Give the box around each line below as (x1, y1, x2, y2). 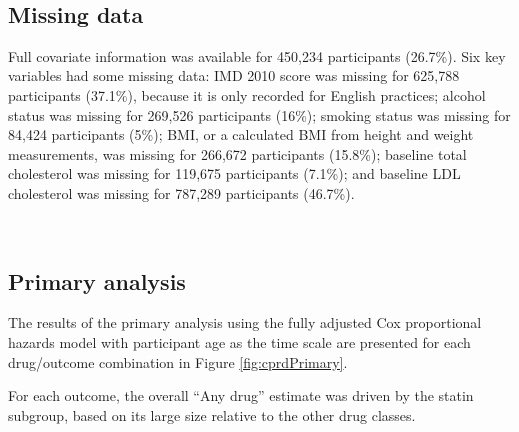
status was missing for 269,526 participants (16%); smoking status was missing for (8, 104, 511, 125)
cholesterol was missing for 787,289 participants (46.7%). (8, 182, 355, 203)
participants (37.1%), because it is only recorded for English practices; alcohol (8, 84, 486, 105)
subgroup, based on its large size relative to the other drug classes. (8, 404, 416, 425)
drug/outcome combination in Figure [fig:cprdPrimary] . (8, 351, 348, 372)
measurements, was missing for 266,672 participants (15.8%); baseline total (8, 143, 467, 164)
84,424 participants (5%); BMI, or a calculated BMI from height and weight (8, 124, 474, 145)
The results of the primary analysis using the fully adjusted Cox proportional (8, 312, 482, 333)
